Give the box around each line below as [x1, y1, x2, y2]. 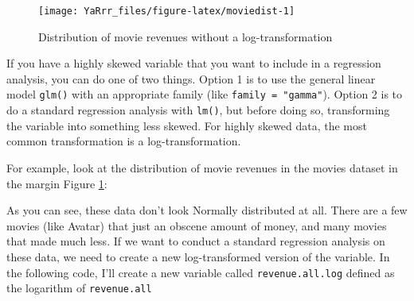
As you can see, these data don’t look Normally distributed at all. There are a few [6, 202, 408, 218]
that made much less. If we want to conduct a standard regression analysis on [6, 233, 385, 249]
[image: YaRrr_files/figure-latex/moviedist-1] [38, 6, 295, 17]
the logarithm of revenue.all [6, 280, 152, 296]
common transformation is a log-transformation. [6, 133, 241, 149]
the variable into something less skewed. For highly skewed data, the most [6, 117, 367, 133]
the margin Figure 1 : [6, 175, 107, 191]
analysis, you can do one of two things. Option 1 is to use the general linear [6, 70, 376, 87]
